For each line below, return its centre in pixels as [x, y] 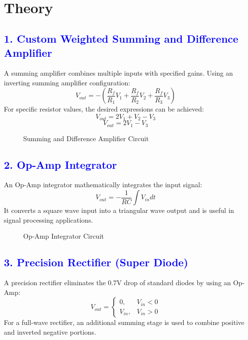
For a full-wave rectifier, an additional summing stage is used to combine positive [124, 322]
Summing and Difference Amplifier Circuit [86, 138]
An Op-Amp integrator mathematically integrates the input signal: [103, 185]
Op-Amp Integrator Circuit [64, 236]
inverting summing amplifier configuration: [67, 82]
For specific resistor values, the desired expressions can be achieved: [104, 109]
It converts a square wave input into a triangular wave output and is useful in [119, 210]
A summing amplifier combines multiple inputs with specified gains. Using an [118, 73]
